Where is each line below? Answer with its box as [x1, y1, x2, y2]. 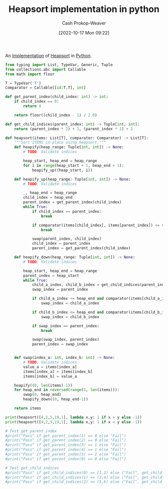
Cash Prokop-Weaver [61, 20, 106, 26]
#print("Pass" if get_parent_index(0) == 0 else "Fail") [5, 456, 126, 461]
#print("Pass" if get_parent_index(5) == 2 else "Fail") [5, 452, 126, 457]
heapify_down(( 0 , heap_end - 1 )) [23, 397, 88, 402]
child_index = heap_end [23, 195, 72, 200]
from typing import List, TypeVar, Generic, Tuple [5, 62, 113, 67]
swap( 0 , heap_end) [23, 392, 61, 397]
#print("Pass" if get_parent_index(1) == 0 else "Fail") [5, 433, 126, 438]
